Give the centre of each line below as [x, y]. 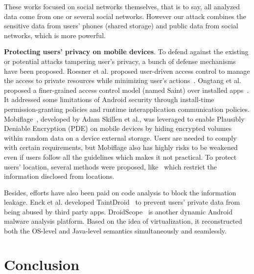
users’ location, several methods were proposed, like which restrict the [111, 166]
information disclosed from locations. [59, 176]
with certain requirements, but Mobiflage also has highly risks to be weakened [121, 147]
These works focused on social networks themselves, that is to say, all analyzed [122, 6]
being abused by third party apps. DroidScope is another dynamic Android [118, 211]
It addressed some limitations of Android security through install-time [109, 99]
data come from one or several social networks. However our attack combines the [125, 16]
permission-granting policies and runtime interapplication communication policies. [127, 109]
